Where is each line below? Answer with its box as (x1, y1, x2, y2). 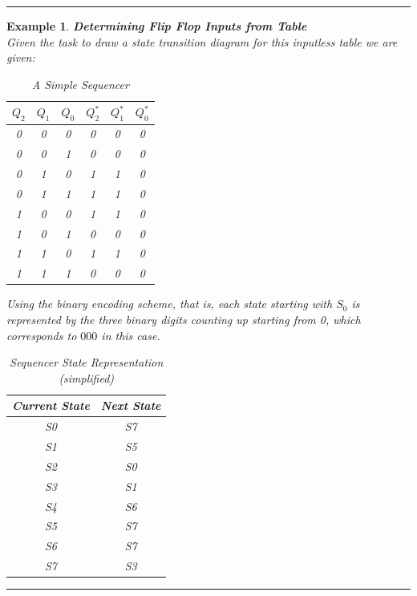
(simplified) (59, 369, 115, 386)
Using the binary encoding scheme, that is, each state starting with (6, 295, 333, 312)
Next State (100, 397, 161, 414)
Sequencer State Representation (10, 354, 164, 371)
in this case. (101, 326, 160, 343)
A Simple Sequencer (31, 75, 129, 92)
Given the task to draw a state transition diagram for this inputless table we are (6, 33, 398, 50)
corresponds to (6, 326, 77, 343)
